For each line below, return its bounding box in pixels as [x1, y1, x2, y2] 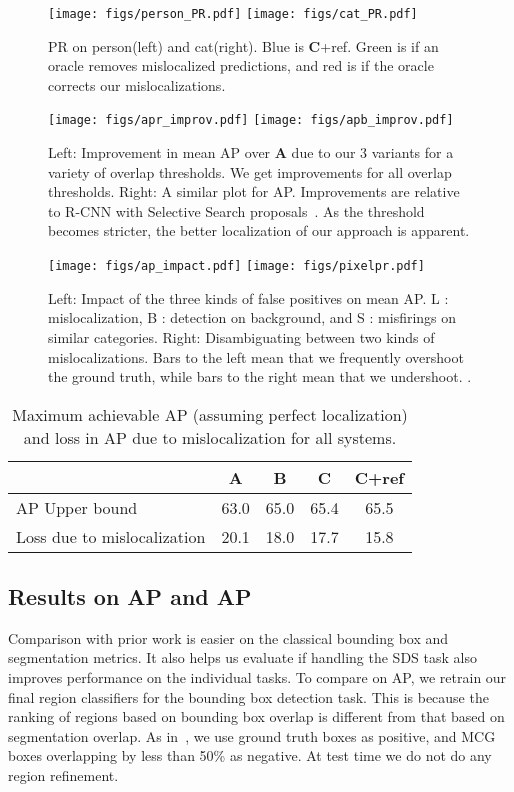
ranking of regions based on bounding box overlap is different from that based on [8, 706, 505, 727]
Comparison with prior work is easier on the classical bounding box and [8, 627, 449, 648]
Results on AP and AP [8, 581, 252, 612]
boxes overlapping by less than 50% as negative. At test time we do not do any [8, 745, 492, 766]
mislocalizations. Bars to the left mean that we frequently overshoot [48, 346, 464, 367]
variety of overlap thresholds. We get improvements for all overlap [48, 161, 452, 182]
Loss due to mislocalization [16, 524, 206, 548]
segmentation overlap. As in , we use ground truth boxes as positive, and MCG [8, 725, 496, 746]
